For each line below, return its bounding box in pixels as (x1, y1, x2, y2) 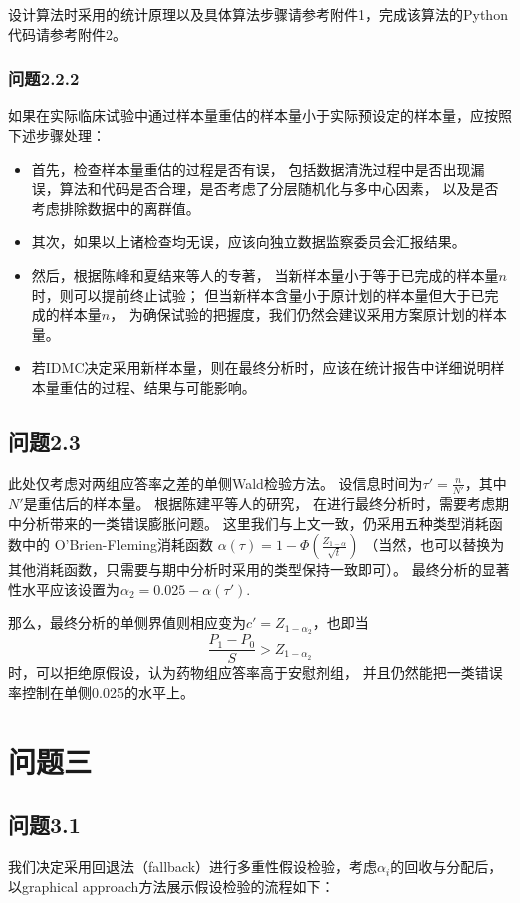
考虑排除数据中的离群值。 (31, 197, 200, 218)
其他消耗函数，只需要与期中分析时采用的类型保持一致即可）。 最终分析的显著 (8, 559, 510, 580)
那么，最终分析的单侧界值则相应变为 (8, 612, 246, 633)
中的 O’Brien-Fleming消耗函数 (21, 534, 213, 555)
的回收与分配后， (390, 856, 503, 877)
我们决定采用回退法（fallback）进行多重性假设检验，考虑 (8, 856, 378, 877)
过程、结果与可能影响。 (101, 376, 256, 397)
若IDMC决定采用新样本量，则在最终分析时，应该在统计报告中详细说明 (31, 357, 491, 378)
